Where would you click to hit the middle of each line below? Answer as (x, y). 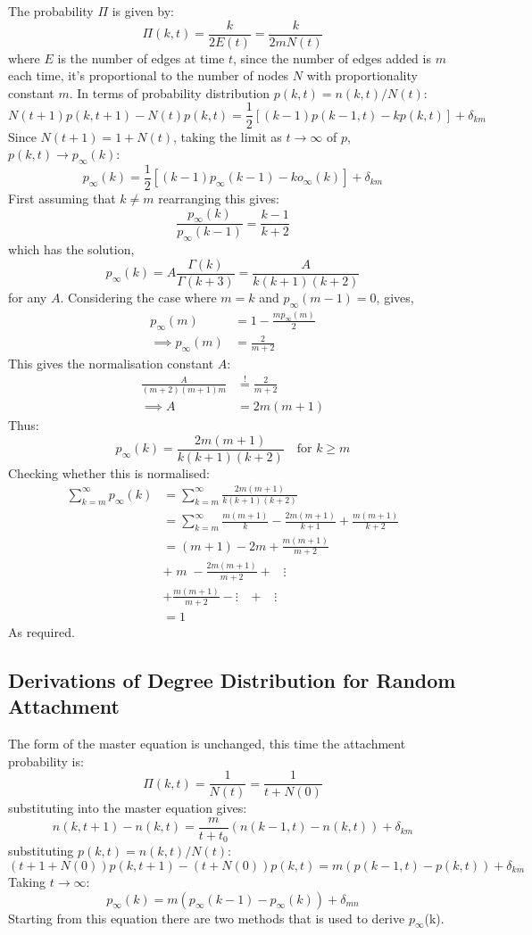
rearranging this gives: (219, 198)
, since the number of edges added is (332, 58)
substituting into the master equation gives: (128, 808)
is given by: (143, 11)
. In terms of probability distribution (170, 92)
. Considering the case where (138, 297)
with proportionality (362, 75)
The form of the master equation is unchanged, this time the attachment (207, 744)
